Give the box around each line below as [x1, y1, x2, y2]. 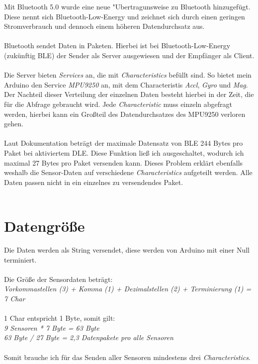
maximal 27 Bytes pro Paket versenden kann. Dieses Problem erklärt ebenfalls [4, 157, 243, 168]
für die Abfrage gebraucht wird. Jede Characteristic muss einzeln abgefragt [4, 98, 233, 109]
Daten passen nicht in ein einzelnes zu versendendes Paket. [4, 177, 183, 187]
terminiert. [4, 254, 37, 265]
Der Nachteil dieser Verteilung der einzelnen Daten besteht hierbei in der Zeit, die [4, 89, 254, 99]
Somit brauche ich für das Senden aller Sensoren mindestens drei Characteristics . [4, 352, 251, 362]
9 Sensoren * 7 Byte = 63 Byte [4, 322, 99, 333]
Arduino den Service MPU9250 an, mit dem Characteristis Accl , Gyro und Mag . [4, 79, 248, 90]
